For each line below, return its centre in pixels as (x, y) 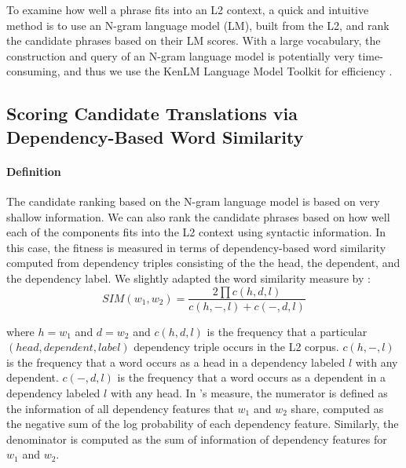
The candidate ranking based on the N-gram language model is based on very (193, 201)
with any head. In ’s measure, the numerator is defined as (249, 392)
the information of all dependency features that (120, 408)
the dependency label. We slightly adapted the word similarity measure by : (188, 278)
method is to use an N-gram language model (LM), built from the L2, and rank (198, 25)
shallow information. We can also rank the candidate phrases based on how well (198, 216)
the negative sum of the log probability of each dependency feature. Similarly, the (203, 424)
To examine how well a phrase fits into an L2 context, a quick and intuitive (188, 9)
